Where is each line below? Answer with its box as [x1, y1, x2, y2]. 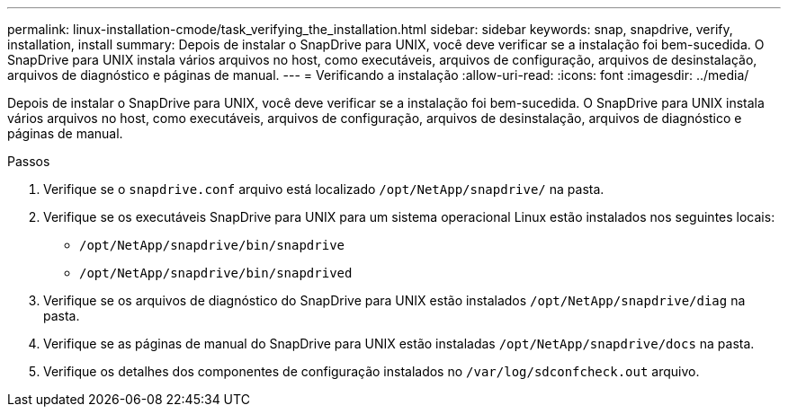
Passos [7, 154, 50, 169]
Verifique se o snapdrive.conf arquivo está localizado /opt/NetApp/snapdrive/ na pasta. [43, 181, 604, 197]
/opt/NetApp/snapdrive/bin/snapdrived [79, 266, 353, 280]
